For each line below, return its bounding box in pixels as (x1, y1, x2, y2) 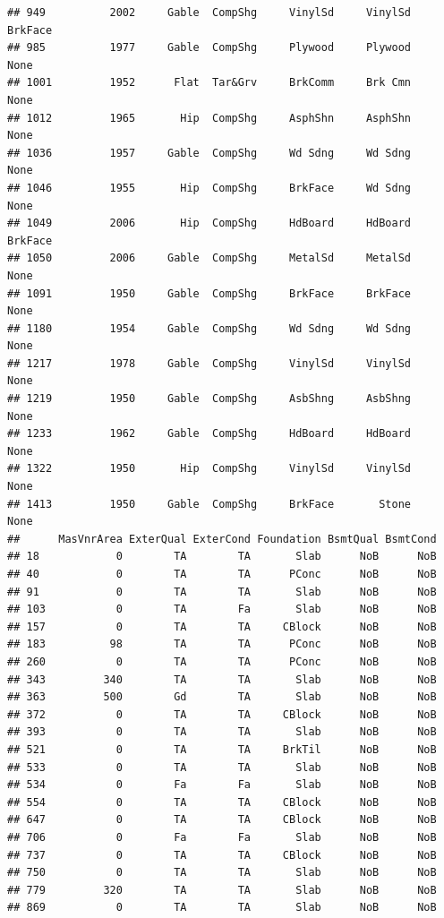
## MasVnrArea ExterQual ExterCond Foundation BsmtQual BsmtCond (7, 532, 437, 545)
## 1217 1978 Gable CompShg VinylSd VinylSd (7, 356, 412, 370)
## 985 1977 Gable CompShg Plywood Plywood (7, 41, 412, 55)
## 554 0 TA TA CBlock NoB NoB (7, 795, 437, 809)
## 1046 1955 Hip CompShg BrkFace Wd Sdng (7, 181, 412, 194)
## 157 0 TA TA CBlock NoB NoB (7, 620, 437, 633)
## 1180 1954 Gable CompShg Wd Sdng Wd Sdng (7, 322, 412, 335)
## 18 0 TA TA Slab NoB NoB (7, 550, 437, 563)
